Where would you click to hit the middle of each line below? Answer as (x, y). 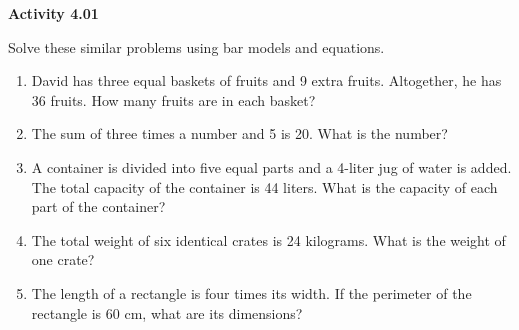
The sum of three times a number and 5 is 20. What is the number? (239, 133)
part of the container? (98, 206)
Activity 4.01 (53, 13)
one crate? (63, 259)
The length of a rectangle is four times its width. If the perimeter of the (251, 292)
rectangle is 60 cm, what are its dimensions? (167, 312)
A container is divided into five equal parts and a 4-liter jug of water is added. (271, 166)
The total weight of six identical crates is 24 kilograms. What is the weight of (268, 239)
